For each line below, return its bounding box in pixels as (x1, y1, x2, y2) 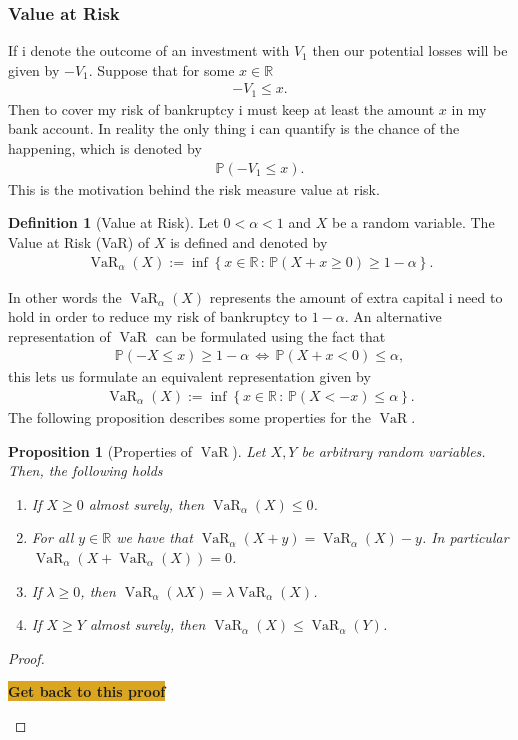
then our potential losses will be (312, 40, 508, 61)
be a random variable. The (331, 212, 495, 233)
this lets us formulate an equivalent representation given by (8, 366, 371, 387)
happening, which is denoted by (8, 138, 202, 159)
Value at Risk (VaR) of (8, 231, 150, 252)
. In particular (421, 527, 509, 548)
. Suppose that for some (88, 59, 235, 80)
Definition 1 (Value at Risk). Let (8, 212, 219, 233)
